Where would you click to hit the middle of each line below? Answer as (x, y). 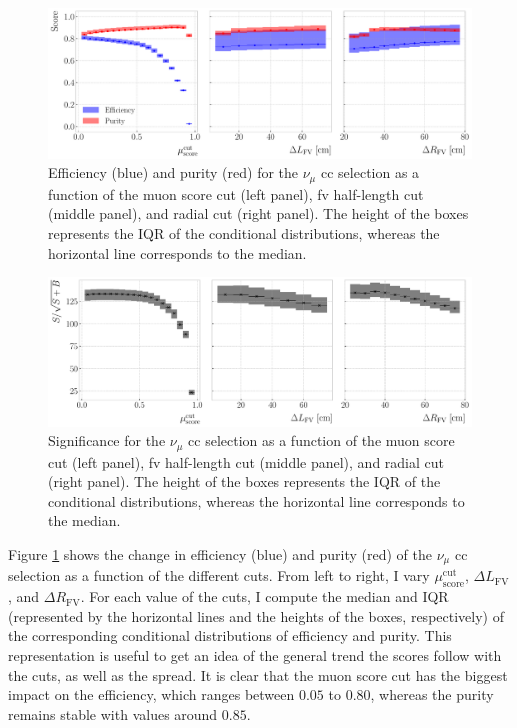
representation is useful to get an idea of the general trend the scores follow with (255, 655)
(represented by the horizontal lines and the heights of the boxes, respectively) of (256, 615)
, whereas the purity (432, 694)
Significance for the (107, 440)
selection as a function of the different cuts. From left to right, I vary (219, 575)
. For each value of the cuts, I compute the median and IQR (264, 596)
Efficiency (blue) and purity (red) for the (173, 172)
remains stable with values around (113, 713)
